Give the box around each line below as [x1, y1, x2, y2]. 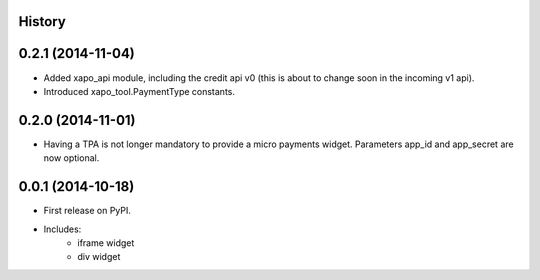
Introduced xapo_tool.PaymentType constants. [43, 85, 235, 97]
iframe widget [77, 236, 135, 249]
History [18, 13, 67, 30]
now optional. [43, 152, 100, 164]
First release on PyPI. [43, 205, 132, 217]
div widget [77, 251, 121, 263]
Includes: [43, 223, 82, 235]
